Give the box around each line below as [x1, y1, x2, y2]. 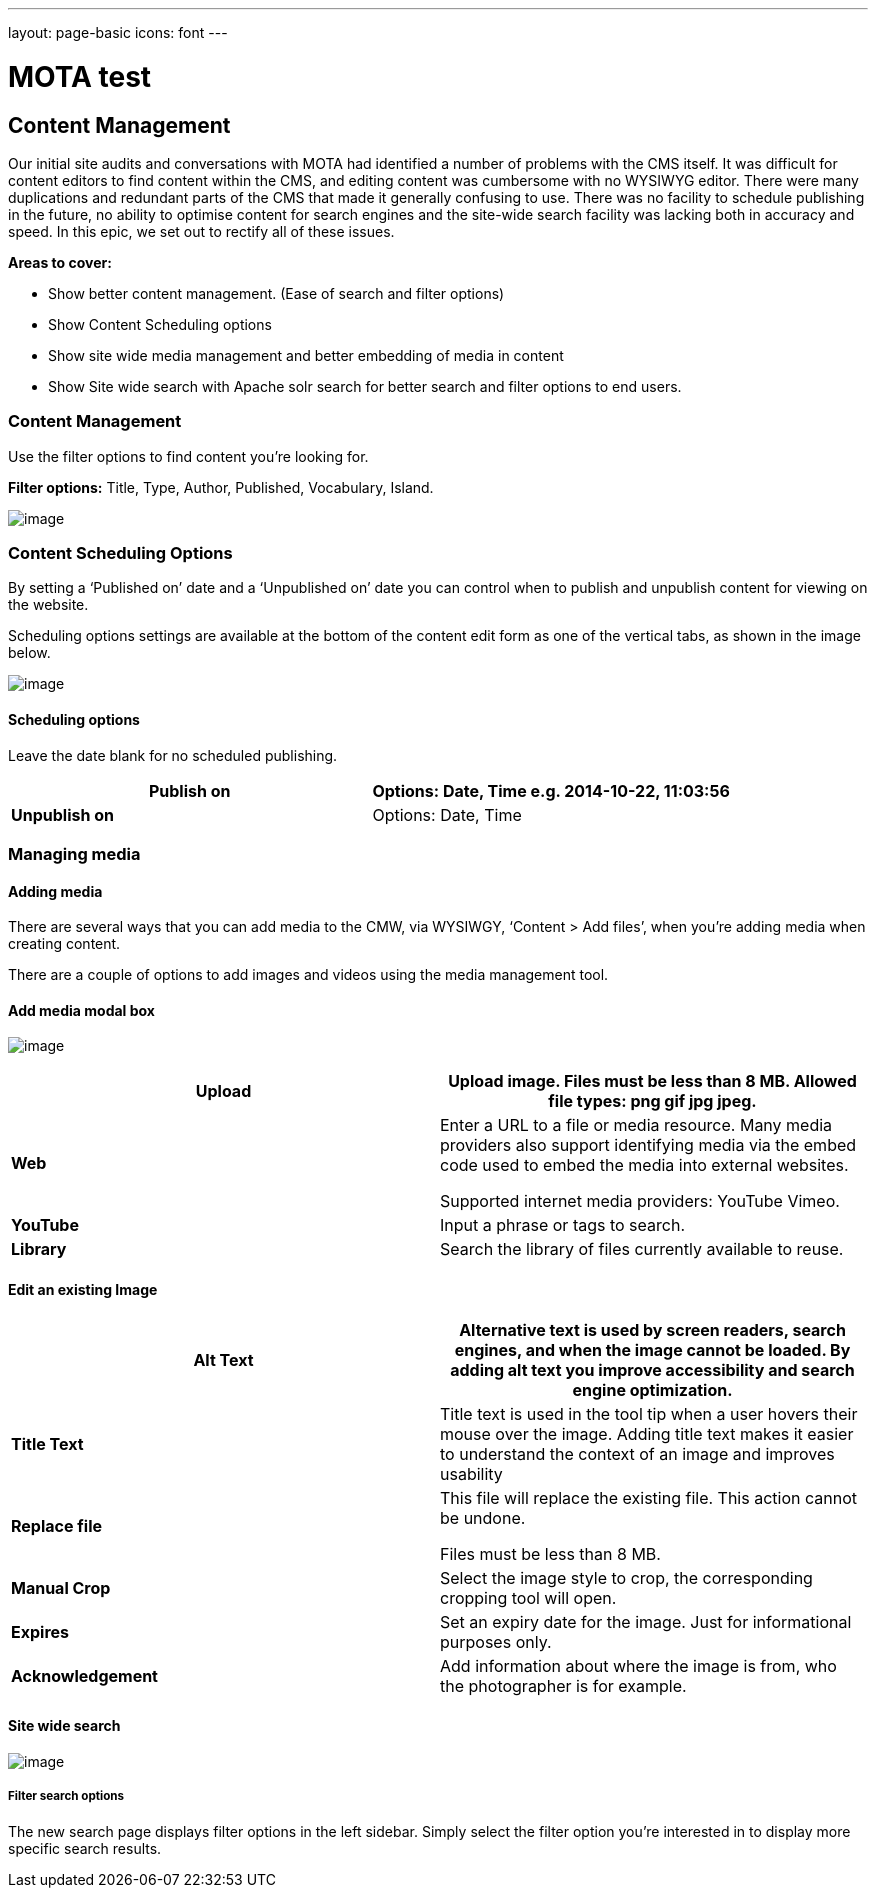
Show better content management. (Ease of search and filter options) [48, 284, 505, 302]
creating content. [8, 935, 121, 953]
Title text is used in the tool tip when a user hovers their [440, 1403, 858, 1424]
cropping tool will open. [440, 1587, 617, 1608]
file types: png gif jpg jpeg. [548, 1091, 757, 1112]
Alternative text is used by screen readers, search [459, 1319, 846, 1340]
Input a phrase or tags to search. [440, 1215, 685, 1236]
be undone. [440, 1507, 526, 1528]
